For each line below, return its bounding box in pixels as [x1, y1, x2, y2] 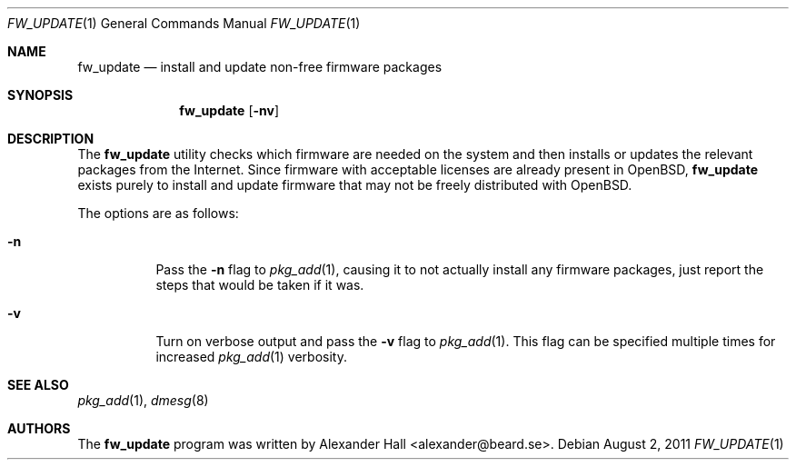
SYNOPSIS [7, 87, 74, 103]
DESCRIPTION [7, 131, 95, 146]
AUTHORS [7, 421, 71, 436]
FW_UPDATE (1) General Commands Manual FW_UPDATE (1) [7, 15, 361, 31]
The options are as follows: [77, 205, 239, 221]
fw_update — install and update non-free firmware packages [77, 59, 443, 75]
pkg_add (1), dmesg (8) [77, 392, 209, 408]
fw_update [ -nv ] [179, 103, 280, 118]
